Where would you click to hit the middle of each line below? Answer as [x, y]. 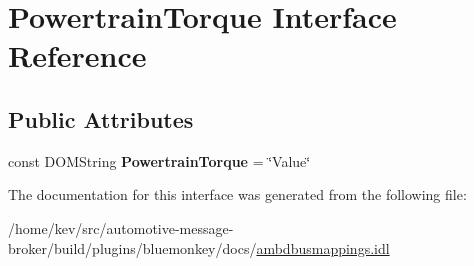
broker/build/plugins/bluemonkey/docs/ [132, 247]
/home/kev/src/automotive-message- [121, 227]
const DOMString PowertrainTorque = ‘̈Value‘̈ [159, 160]
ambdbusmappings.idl [323, 247]
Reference [77, 55]
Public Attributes [101, 118]
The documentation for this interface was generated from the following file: [237, 194]
